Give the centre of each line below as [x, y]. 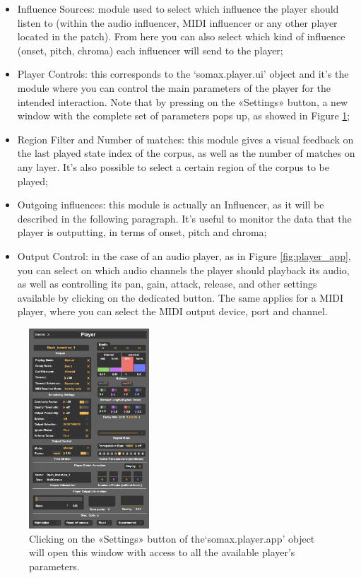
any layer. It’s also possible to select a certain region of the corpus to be [173, 166]
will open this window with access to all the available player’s [162, 552]
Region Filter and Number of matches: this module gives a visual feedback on [185, 139]
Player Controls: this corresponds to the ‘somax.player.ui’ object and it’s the [183, 74]
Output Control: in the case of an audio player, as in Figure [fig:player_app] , [184, 255]
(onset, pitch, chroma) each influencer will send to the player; [150, 50]
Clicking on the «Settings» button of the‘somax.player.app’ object [172, 538]
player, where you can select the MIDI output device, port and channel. [172, 311]
